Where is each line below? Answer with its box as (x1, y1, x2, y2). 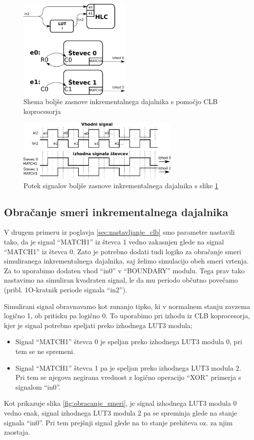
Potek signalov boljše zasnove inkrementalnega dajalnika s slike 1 (23, 180, 218, 190)
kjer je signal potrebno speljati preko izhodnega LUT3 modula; (4, 320, 192, 330)
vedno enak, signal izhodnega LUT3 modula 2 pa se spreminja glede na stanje (4, 407, 237, 418)
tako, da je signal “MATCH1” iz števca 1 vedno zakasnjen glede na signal (4, 237, 224, 247)
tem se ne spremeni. (15, 346, 75, 356)
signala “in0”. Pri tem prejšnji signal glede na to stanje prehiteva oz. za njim (4, 417, 233, 427)
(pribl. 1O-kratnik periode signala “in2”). (4, 285, 127, 295)
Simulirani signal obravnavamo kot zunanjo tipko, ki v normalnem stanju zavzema (4, 301, 250, 311)
